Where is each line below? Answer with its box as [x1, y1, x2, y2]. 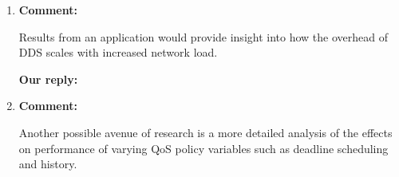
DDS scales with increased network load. [18, 44, 218, 61]
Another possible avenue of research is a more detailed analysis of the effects [18, 124, 393, 140]
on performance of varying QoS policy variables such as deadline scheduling [18, 140, 389, 156]
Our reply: [18, 70, 78, 87]
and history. [18, 155, 77, 172]
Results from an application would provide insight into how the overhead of [18, 28, 388, 45]
